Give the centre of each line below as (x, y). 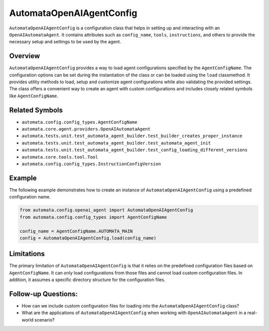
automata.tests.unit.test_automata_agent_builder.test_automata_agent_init (116, 143)
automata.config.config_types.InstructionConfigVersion (91, 164)
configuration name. (30, 197)
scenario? (44, 320)
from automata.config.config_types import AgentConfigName (93, 217)
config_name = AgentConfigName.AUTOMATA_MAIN (76, 231)
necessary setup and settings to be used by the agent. (65, 42)
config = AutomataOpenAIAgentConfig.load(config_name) (88, 238)
